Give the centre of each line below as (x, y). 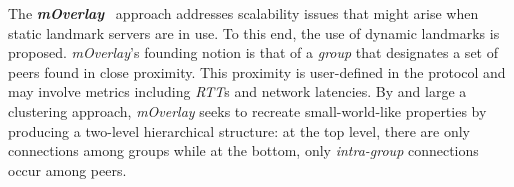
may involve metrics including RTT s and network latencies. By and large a (237, 91)
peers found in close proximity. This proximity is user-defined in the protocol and (257, 71)
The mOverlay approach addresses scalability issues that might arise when (243, 13)
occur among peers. (67, 169)
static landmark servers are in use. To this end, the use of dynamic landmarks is (254, 32)
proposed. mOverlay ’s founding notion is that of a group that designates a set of (253, 52)
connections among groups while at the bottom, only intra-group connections (243, 150)
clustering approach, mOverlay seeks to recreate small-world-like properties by (247, 110)
